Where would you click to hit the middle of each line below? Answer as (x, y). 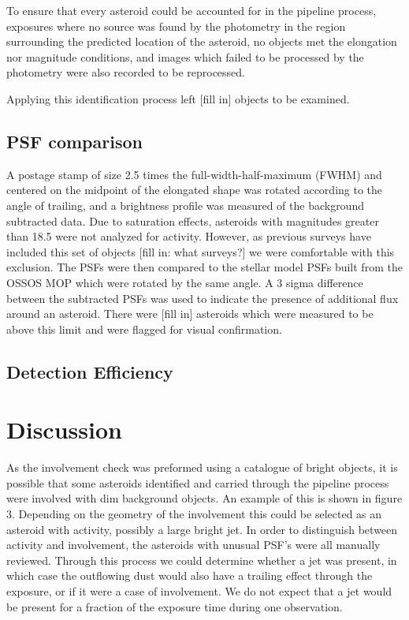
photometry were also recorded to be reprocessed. (126, 72)
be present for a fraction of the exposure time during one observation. (175, 606)
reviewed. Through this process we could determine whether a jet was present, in (202, 560)
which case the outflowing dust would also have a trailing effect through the (190, 575)
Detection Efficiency (90, 371)
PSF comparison (74, 141)
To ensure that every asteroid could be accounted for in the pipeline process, (191, 10)
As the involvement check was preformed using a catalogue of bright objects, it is (202, 467)
